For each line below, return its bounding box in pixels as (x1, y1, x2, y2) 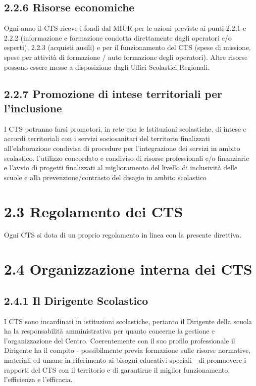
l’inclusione (4, 100, 62, 115)
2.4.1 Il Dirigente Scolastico (4, 292, 148, 308)
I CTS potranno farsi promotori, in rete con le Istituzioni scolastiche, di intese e (4, 123, 247, 134)
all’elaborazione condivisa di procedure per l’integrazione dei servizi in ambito (4, 143, 240, 153)
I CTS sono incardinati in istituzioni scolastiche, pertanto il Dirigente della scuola (4, 316, 252, 326)
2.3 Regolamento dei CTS (4, 201, 183, 221)
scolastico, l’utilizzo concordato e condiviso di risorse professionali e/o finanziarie (4, 152, 249, 163)
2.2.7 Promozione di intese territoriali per (4, 86, 222, 101)
